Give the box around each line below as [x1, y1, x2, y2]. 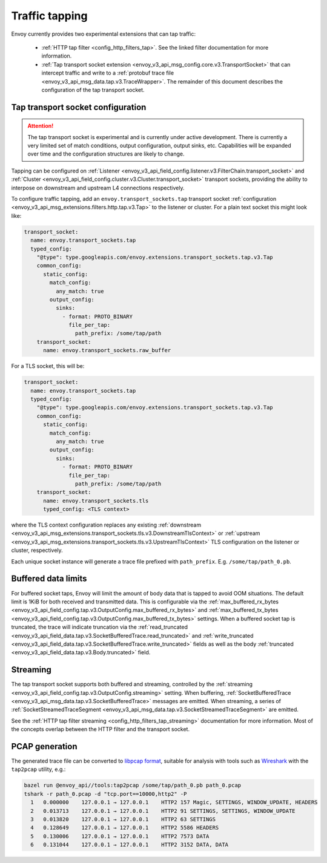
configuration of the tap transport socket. [41, 86, 145, 93]
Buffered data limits [11, 574, 87, 584]
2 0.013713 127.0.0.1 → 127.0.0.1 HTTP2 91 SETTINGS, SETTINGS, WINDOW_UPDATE [30, 807, 296, 814]
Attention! [27, 122, 54, 130]
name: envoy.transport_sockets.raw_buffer [43, 347, 171, 354]
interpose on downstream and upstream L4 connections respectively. [11, 184, 185, 191]
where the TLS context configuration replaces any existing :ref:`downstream [11, 521, 202, 529]
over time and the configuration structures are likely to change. [27, 150, 185, 157]
